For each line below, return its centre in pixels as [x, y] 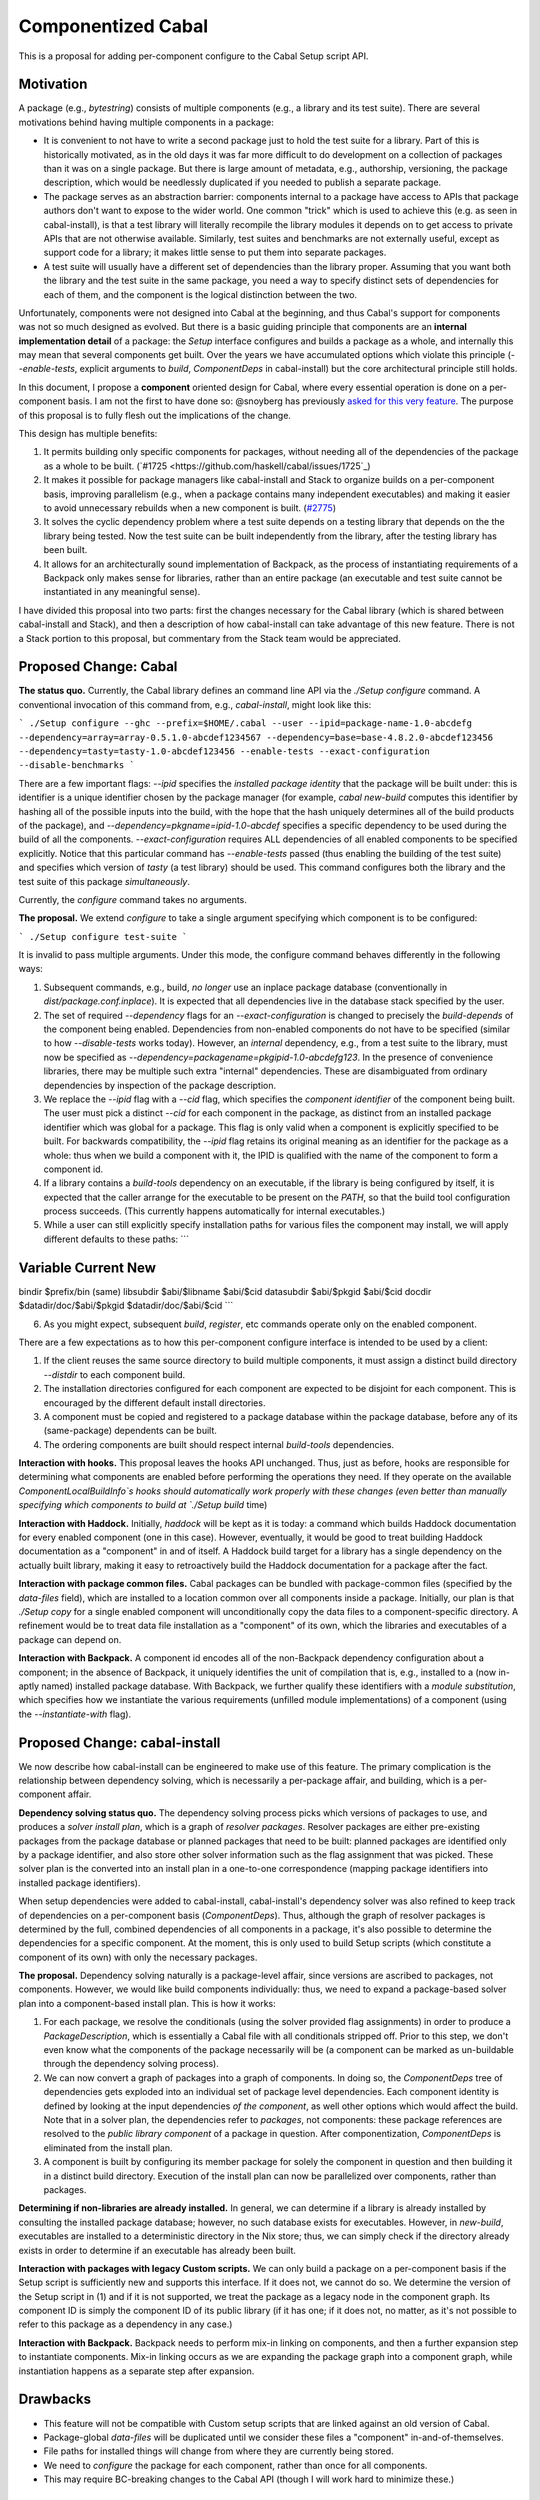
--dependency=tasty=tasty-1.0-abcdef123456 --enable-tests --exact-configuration [224, 751]
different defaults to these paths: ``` [116, 1239]
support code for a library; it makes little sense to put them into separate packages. [215, 252]
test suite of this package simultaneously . [104, 881]
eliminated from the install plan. [108, 2147]
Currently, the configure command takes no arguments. [132, 899]
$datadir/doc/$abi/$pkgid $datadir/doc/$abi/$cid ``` [126, 1306]
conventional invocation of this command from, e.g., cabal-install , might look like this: [195, 704]
